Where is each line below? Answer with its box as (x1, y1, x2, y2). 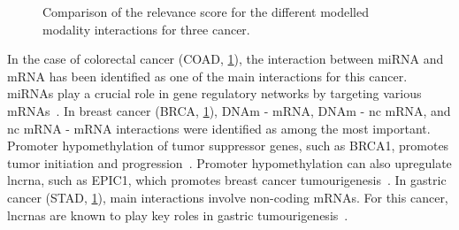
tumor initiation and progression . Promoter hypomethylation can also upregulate (7, 153, 452, 172)
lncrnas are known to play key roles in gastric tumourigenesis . (7, 205, 348, 224)
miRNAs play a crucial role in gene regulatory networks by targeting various (7, 84, 422, 103)
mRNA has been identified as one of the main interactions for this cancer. (7, 66, 408, 85)
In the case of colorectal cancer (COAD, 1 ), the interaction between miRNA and (7, 50, 444, 68)
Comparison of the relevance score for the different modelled (42, 3, 369, 20)
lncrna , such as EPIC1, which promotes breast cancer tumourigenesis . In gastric (7, 171, 447, 189)
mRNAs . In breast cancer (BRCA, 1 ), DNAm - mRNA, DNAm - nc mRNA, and (7, 101, 451, 119)
